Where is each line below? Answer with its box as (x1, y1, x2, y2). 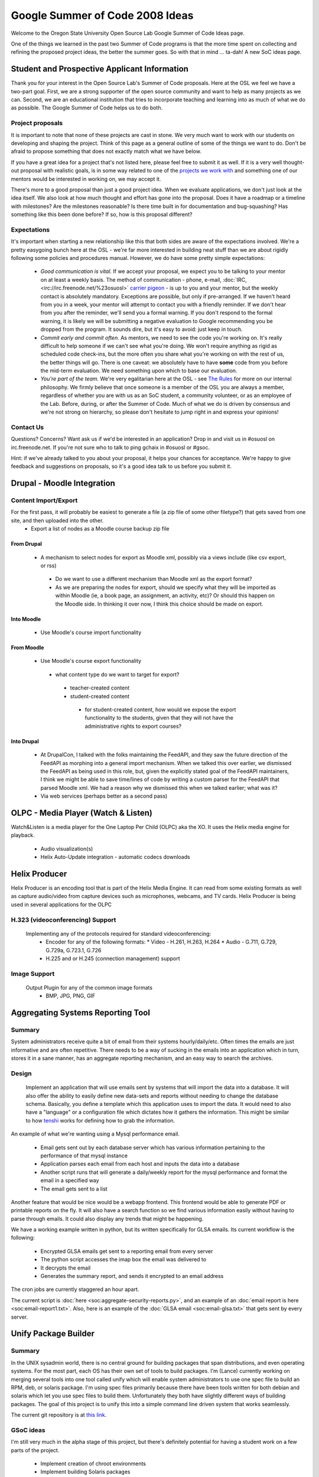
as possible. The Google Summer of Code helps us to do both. (11, 104, 162, 112)
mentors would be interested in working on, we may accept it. (11, 175, 161, 183)
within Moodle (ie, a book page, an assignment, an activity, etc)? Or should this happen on (55, 592, 275, 599)
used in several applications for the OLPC (11, 901, 112, 908)
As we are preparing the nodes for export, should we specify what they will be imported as (55, 584, 276, 591)
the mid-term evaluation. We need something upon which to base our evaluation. (40, 367, 237, 375)
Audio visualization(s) (40, 845, 93, 852)
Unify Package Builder (11, 1329, 95, 1339)
